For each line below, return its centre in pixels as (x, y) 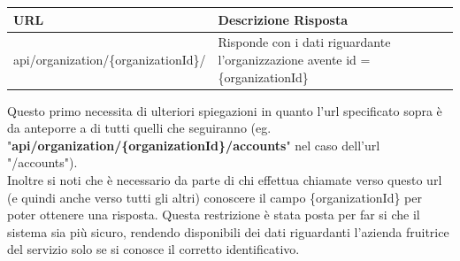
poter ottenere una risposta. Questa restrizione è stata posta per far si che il (214, 215)
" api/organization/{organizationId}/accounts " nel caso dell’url (194, 145)
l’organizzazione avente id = (294, 59)
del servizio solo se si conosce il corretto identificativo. (153, 249)
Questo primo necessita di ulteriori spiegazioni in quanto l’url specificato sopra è (225, 110)
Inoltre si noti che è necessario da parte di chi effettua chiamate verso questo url (225, 180)
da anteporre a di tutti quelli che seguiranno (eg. (139, 128)
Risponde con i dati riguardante (304, 42)
